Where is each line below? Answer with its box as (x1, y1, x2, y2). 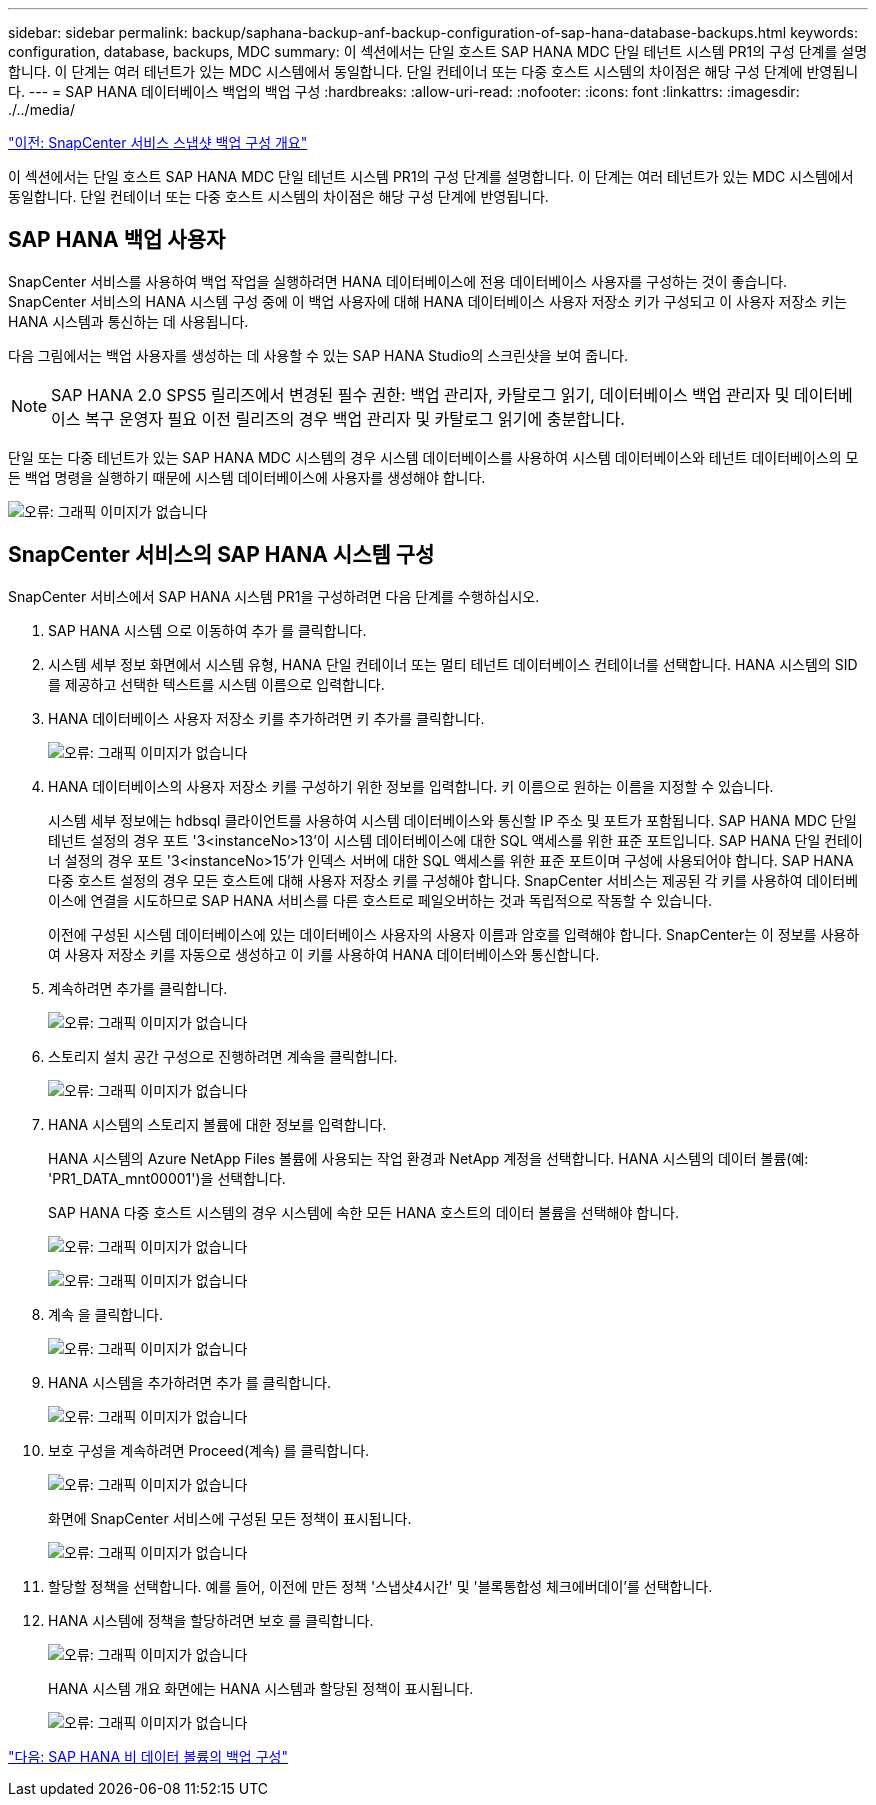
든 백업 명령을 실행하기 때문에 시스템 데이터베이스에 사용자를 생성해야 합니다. (8, 468, 486, 486)
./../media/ (8, 101, 75, 118)
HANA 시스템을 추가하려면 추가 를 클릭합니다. (48, 1373, 331, 1391)
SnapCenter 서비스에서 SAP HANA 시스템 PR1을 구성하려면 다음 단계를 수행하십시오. (8, 587, 540, 605)
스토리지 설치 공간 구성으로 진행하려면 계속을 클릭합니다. (48, 1047, 398, 1065)
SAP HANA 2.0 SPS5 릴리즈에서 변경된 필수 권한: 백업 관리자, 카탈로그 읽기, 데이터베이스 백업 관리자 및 (51, 384, 790, 405)
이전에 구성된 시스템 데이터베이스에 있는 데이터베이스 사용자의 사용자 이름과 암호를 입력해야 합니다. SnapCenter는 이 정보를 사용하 (48, 925, 860, 943)
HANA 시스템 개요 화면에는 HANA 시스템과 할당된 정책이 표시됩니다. (48, 1679, 474, 1697)
